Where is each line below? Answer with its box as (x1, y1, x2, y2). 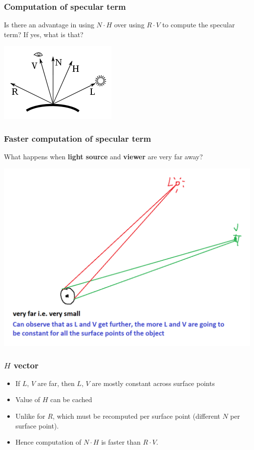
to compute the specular (162, 20, 235, 30)
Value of (15, 394, 40, 405)
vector (13, 359, 39, 371)
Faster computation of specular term (4, 132, 151, 144)
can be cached (50, 394, 92, 405)
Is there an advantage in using (4, 20, 94, 30)
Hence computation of (15, 437, 82, 447)
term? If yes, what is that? (4, 29, 84, 39)
